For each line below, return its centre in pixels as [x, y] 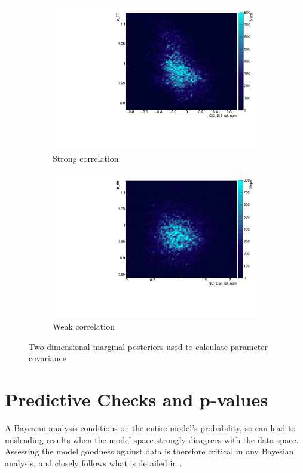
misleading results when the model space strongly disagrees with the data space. [152, 439]
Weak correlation [84, 326]
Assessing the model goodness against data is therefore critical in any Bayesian [149, 451]
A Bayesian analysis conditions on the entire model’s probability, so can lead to [150, 427]
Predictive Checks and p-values [136, 399]
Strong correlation [86, 158]
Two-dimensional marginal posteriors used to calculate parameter [148, 346]
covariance [48, 358]
